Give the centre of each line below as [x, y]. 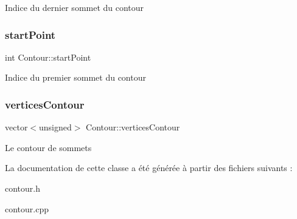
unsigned [55, 127]
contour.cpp [27, 208]
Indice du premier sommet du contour [75, 77]
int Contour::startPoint [48, 57]
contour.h [23, 188]
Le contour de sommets [48, 147]
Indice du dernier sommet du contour [75, 7]
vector [16, 127]
